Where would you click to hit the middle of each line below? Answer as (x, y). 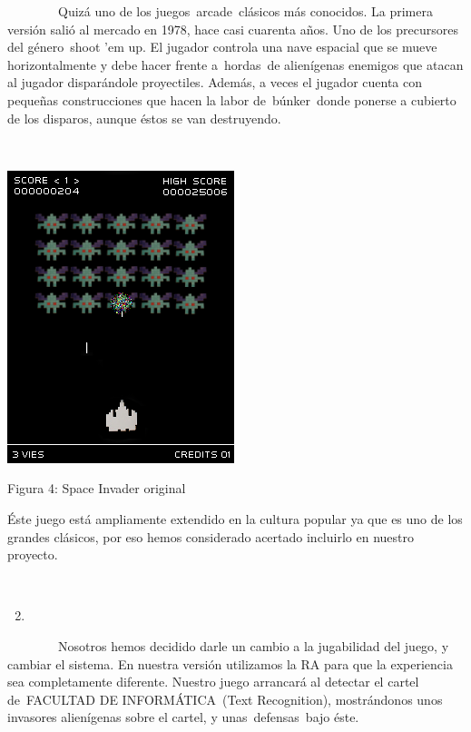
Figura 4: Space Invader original (97, 488)
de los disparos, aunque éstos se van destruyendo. (144, 118)
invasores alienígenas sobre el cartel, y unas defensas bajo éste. (183, 717)
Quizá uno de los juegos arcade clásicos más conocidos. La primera (245, 11)
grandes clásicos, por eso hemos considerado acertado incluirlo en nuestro (211, 536)
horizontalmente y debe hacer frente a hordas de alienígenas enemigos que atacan (235, 64)
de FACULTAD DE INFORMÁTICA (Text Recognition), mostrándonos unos (225, 699)
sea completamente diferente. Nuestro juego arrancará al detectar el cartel (213, 682)
